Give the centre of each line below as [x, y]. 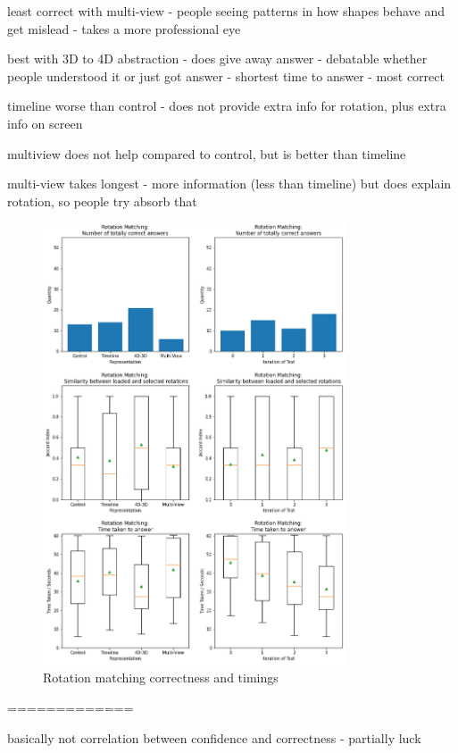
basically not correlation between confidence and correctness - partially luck [214, 737]
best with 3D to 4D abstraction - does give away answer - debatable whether [217, 59]
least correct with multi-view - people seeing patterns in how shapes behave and [226, 11]
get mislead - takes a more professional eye [124, 28]
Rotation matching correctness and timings [161, 678]
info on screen [45, 123]
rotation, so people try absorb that [102, 201]
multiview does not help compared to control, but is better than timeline [207, 153]
